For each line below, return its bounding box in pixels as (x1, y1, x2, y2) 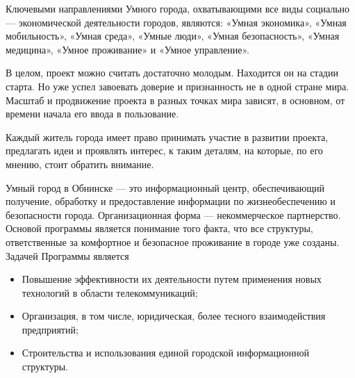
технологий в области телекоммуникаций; (22, 285, 198, 299)
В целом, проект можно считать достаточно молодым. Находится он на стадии (6, 65, 338, 80)
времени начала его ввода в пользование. (6, 106, 179, 121)
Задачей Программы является (6, 248, 129, 263)
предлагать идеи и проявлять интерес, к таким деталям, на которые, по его (6, 143, 323, 158)
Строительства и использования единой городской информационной (22, 345, 309, 360)
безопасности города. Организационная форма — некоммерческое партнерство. (6, 207, 341, 222)
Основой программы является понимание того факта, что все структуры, (6, 221, 313, 236)
